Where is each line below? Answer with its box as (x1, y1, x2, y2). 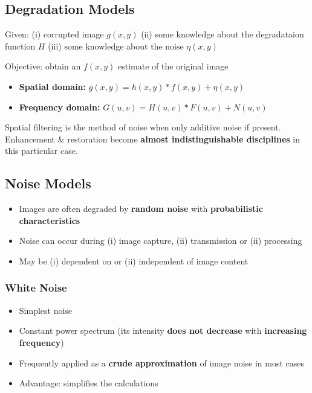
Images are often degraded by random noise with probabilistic (19, 202, 263, 215)
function (5, 39, 36, 52)
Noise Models (5, 174, 91, 193)
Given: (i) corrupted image (5, 28, 104, 40)
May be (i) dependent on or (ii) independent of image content (19, 254, 249, 267)
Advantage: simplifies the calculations (19, 377, 158, 389)
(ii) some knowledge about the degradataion (141, 28, 304, 40)
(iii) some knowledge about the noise (48, 39, 184, 52)
